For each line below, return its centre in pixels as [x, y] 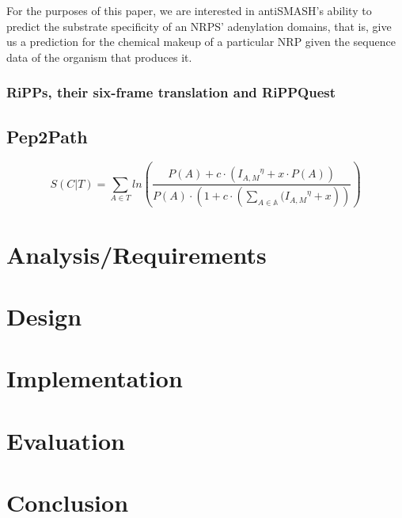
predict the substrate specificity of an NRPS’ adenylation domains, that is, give [199, 26]
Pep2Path [47, 136]
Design [44, 316]
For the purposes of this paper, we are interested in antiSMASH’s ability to [189, 10]
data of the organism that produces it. [99, 57]
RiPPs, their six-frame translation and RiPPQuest [171, 92]
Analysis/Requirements [137, 254]
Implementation [95, 378]
